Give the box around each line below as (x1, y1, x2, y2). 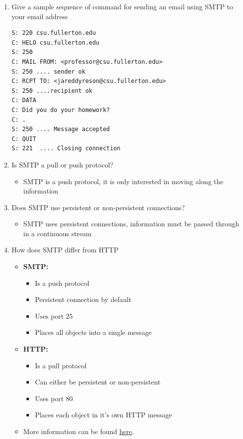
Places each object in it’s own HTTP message (35, 410, 172, 420)
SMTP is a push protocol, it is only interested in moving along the (23, 176, 223, 186)
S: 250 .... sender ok (11, 68, 86, 75)
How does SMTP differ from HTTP (11, 245, 119, 255)
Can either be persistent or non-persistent (35, 377, 161, 387)
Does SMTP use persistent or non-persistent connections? (11, 202, 185, 212)
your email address (11, 11, 68, 21)
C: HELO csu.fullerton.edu (11, 39, 99, 46)
